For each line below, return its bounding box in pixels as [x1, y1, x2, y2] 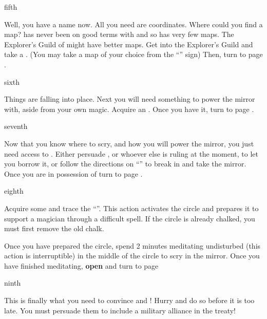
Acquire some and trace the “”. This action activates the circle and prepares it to [4, 202, 259, 213]
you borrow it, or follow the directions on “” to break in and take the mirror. [4, 158, 246, 169]
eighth [4, 185, 24, 196]
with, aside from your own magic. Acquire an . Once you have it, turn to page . [4, 103, 254, 114]
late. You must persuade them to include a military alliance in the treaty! [4, 305, 236, 315]
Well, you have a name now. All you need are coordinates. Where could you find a [4, 18, 263, 29]
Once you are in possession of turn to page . [4, 168, 143, 179]
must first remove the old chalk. [4, 223, 104, 234]
